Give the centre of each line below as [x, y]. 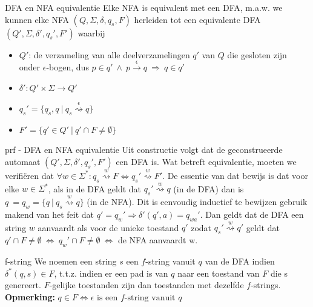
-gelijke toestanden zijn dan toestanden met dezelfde [147, 285]
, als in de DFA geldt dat [95, 188]
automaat [23, 161]
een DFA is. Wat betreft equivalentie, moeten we [206, 161]
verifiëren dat [29, 175]
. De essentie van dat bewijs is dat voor [235, 175]
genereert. [23, 285]
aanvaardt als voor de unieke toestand [108, 227]
